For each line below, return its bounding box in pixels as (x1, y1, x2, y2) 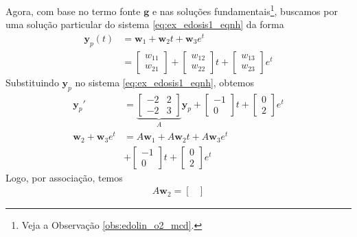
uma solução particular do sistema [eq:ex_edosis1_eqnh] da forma (5, 17, 284, 32)
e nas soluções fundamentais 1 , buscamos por (152, 2, 338, 18)
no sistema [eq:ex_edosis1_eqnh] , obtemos (75, 75, 254, 89)
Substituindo (5, 75, 59, 89)
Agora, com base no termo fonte (5, 3, 141, 18)
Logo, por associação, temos (5, 170, 123, 184)
